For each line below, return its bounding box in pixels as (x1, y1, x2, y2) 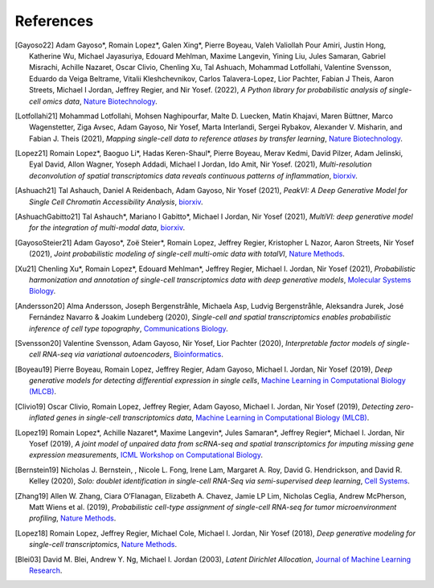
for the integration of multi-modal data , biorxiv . (29, 223, 186, 232)
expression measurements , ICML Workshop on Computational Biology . (29, 450, 263, 460)
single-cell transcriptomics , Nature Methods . (29, 540, 177, 549)
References (14, 12, 94, 30)
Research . (29, 565, 63, 575)
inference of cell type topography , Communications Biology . (29, 323, 228, 333)
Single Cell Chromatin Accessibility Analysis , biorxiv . (29, 197, 204, 207)
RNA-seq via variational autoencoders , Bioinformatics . (42, 350, 224, 360)
